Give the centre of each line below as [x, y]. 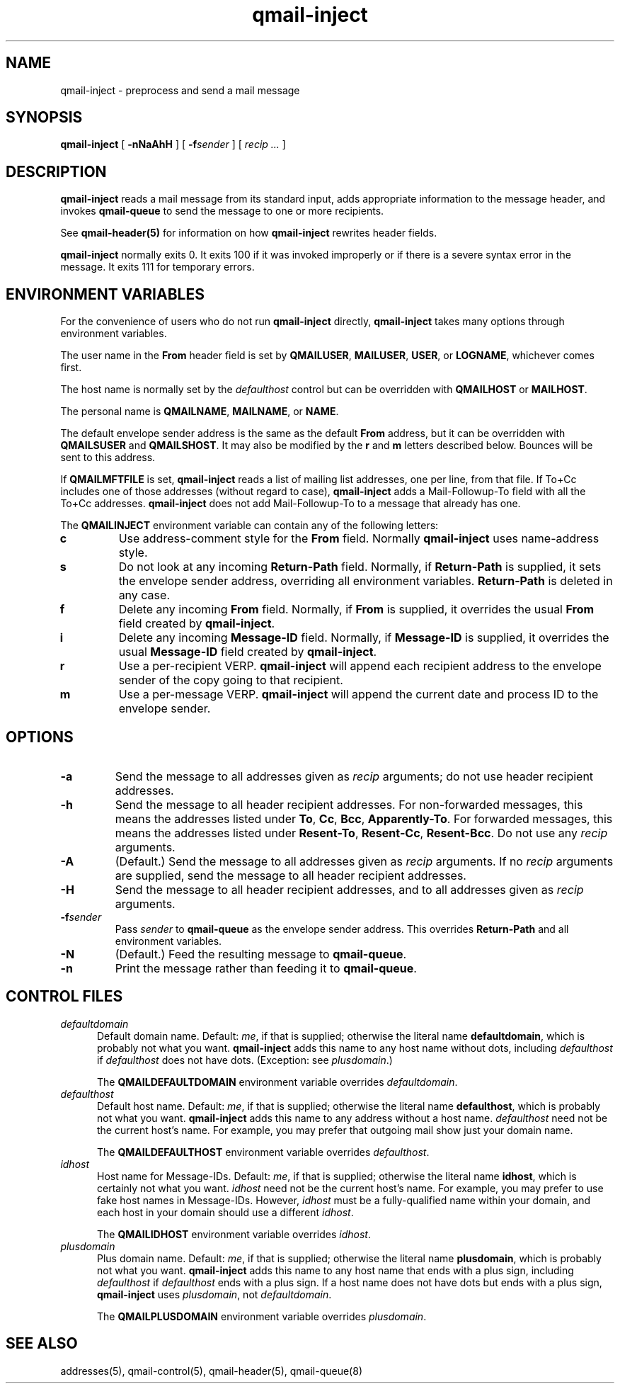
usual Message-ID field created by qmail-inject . [248, 652]
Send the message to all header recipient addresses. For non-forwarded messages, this [349, 804]
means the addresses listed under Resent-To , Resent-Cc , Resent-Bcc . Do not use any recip [361, 833]
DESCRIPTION [56, 171]
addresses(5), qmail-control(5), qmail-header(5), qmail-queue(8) [211, 1371]
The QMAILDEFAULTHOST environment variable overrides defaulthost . [263, 1152]
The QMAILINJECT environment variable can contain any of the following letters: [249, 526]
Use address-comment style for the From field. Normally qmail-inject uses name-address [359, 539]
